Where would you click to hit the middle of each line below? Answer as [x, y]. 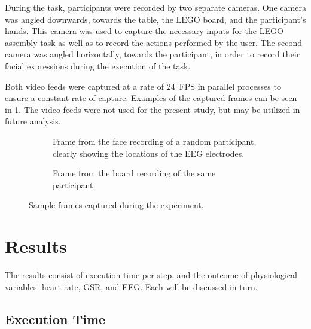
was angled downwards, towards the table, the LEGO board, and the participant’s [155, 19]
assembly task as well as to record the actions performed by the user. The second [153, 42]
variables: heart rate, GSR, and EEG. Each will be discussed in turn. [131, 286]
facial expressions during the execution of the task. [98, 66]
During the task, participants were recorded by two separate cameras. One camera [155, 7]
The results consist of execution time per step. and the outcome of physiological [151, 275]
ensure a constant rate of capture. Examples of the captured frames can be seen [151, 98]
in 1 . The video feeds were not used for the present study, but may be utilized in [153, 109]
